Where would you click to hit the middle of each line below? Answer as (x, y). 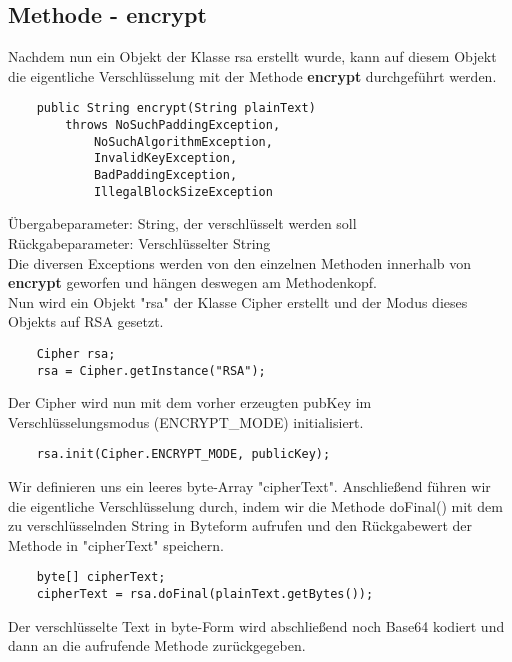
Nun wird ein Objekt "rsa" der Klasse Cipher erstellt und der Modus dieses (238, 301)
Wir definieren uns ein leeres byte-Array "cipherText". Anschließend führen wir (249, 486)
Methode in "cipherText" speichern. (116, 544)
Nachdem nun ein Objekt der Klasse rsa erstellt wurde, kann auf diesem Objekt (252, 56)
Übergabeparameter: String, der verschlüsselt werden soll (182, 223)
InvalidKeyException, (165, 158)
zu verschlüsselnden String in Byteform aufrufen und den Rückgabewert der (240, 525)
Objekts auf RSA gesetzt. (86, 321)
